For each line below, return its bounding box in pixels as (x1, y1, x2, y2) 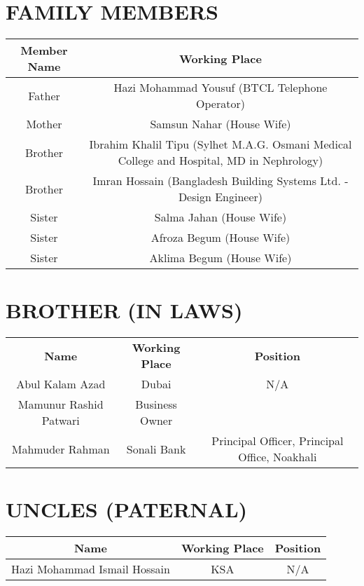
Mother (26, 116, 62, 132)
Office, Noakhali (238, 449, 317, 465)
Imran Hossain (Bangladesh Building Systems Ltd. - (92, 172, 349, 189)
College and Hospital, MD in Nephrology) (118, 152, 323, 169)
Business (135, 396, 177, 413)
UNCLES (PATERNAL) (6, 495, 248, 524)
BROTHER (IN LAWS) (6, 296, 243, 325)
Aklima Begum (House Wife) (149, 250, 292, 266)
